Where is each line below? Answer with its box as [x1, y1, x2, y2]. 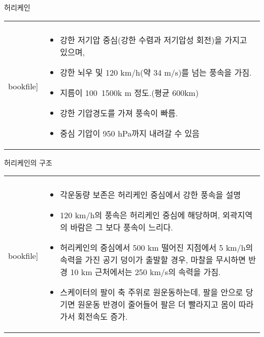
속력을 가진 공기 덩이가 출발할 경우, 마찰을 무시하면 [60, 254, 246, 266]
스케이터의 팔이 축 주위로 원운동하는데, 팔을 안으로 [60, 286, 243, 298]
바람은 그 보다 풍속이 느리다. [70, 221, 173, 233]
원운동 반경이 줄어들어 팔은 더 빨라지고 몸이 [78, 298, 236, 311]
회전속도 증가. [78, 311, 128, 323]
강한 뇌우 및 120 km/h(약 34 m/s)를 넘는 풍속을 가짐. [60, 66, 252, 78]
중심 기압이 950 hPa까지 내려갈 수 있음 [60, 127, 200, 139]
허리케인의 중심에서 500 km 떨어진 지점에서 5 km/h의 [60, 242, 253, 254]
